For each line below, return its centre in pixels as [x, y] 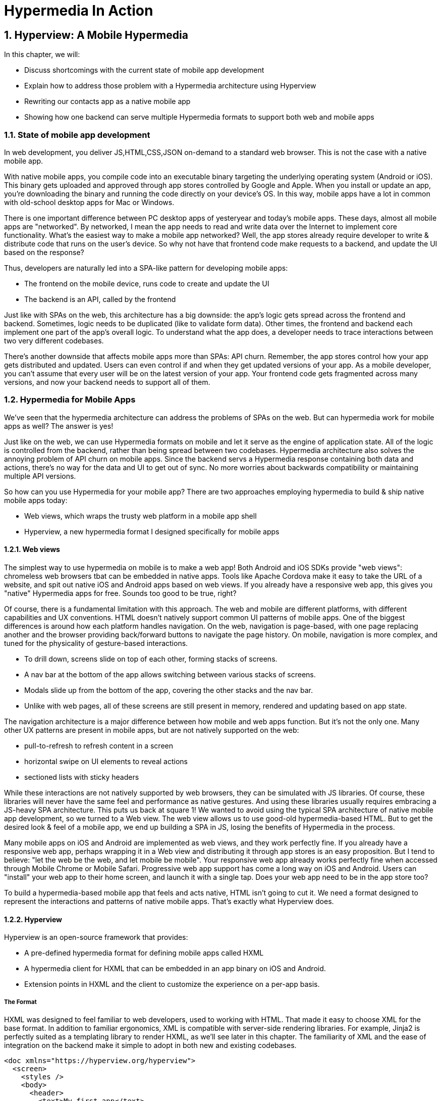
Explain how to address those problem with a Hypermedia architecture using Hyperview [170, 86]
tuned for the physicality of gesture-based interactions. [96, 643]
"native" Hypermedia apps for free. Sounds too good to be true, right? [120, 593]
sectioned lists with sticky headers [82, 777]
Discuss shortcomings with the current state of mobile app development [144, 70]
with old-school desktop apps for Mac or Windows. [89, 202]
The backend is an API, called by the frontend [100, 299]
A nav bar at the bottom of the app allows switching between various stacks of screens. [170, 674]
